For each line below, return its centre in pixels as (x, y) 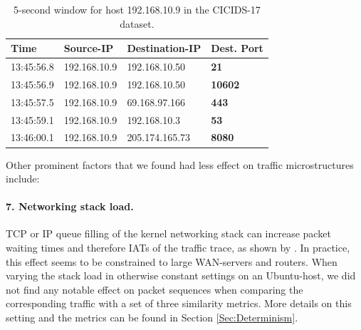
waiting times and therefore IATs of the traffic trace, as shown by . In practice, (178, 248)
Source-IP (89, 48)
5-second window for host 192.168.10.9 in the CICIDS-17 (137, 9)
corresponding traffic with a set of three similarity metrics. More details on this (179, 303)
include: (23, 179)
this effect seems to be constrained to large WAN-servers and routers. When (172, 261)
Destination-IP (164, 48)
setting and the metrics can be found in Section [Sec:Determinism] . (152, 318)
